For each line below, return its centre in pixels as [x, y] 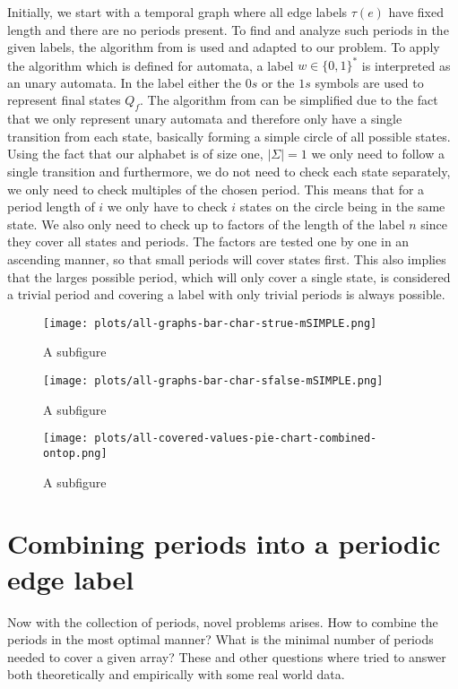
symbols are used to [369, 82]
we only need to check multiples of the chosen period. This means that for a [216, 189]
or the [278, 82]
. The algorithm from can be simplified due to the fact [289, 100]
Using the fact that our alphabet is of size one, [135, 154]
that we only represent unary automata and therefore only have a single [205, 119]
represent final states [64, 100]
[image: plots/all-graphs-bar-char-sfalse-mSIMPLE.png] [213, 381]
